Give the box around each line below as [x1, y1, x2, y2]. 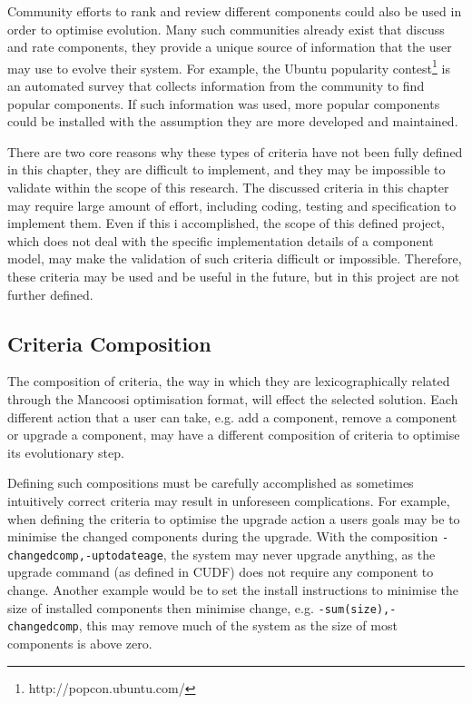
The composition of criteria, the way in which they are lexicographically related [7, 372, 450, 391]
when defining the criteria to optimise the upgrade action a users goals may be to [7, 509, 460, 528]
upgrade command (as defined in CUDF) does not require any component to [7, 562, 434, 581]
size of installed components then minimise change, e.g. [7, 598, 314, 617]
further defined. [7, 284, 93, 303]
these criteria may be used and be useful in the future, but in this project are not [7, 266, 460, 285]
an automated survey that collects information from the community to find [7, 76, 425, 95]
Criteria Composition [7, 329, 211, 357]
